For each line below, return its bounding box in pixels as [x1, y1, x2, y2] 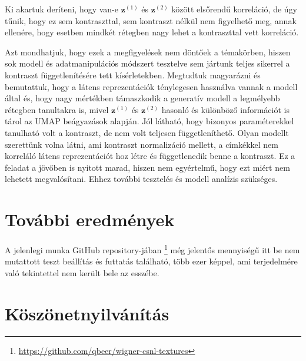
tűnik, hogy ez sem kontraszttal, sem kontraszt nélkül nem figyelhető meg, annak [5, 14, 297, 27]
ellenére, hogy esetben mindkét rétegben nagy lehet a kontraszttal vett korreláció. [5, 26, 299, 38]
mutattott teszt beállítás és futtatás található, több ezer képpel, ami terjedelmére [5, 255, 298, 267]
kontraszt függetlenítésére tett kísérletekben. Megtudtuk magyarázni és [5, 68, 261, 81]
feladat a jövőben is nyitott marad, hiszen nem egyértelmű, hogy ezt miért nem [5, 161, 290, 173]
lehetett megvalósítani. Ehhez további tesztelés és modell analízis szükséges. [5, 173, 278, 185]
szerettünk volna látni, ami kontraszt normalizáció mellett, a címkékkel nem [5, 138, 278, 150]
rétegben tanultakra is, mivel [5, 103, 109, 115]
